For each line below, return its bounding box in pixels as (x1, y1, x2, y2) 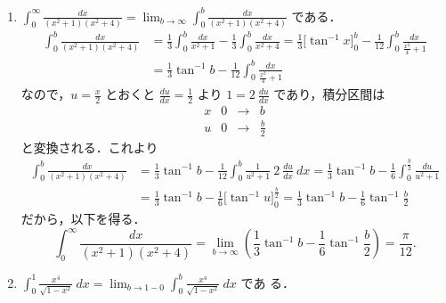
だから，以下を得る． (20, 209, 146, 228)
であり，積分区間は (273, 85, 385, 103)
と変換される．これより (20, 137, 158, 156)
